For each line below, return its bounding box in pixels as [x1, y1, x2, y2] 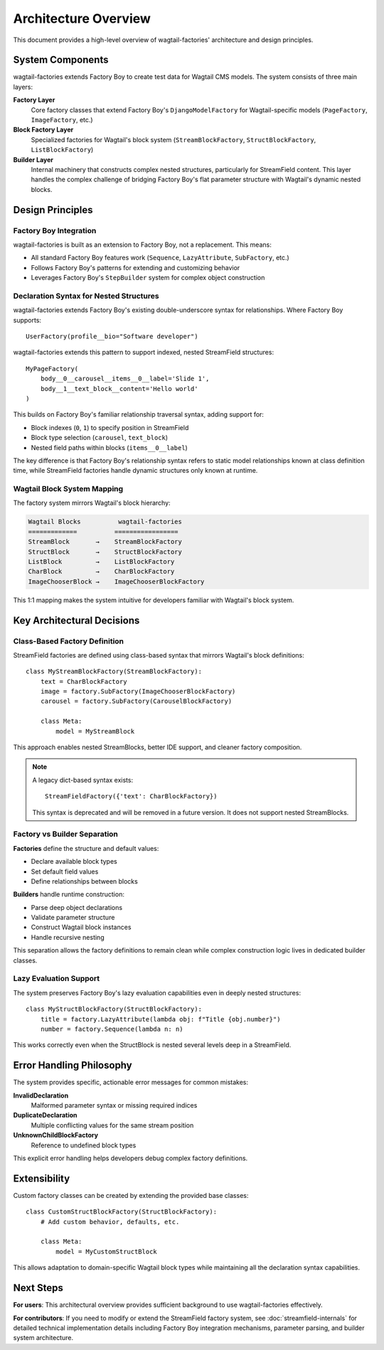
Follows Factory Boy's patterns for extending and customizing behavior [31, 263, 240, 272]
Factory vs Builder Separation [13, 829, 119, 839]
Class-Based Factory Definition [13, 636, 124, 646]
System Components [13, 54, 109, 66]
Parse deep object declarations [31, 903, 123, 911]
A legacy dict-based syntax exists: [32, 776, 134, 784]
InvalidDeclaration [13, 1091, 69, 1100]
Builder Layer [13, 155, 53, 164]
